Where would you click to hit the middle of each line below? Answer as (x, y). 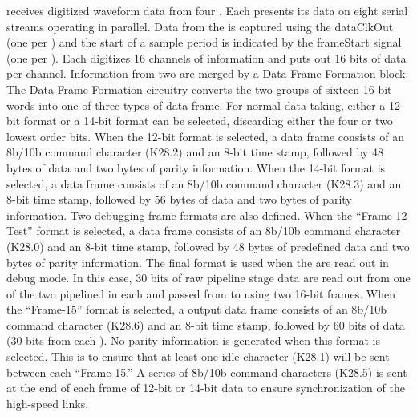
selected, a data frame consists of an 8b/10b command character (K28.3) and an (204, 183)
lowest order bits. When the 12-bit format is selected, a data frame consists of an (206, 136)
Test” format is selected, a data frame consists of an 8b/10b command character (204, 231)
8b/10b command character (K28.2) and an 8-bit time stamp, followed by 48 (195, 152)
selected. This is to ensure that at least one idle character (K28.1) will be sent (198, 356)
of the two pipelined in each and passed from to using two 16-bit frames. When (201, 293)
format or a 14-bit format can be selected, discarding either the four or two (208, 121)
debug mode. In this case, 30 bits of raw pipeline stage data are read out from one (208, 278)
